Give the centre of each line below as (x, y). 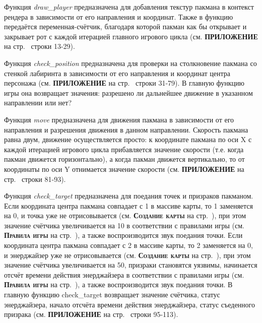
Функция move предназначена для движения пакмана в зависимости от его (119, 119)
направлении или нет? (38, 103)
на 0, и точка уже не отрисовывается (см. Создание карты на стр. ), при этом (125, 215)
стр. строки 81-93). (35, 179)
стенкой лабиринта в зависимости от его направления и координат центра (117, 73)
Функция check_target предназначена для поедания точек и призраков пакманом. (129, 196)
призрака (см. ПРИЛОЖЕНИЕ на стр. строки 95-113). (91, 314)
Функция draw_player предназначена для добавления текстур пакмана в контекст (129, 7)
